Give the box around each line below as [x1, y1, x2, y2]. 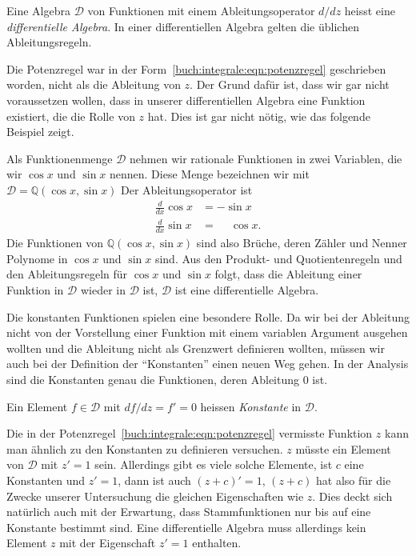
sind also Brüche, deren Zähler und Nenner [196, 234, 407, 251]
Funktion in [6, 282, 64, 298]
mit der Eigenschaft [59, 534, 156, 551]
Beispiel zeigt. [6, 123, 74, 140]
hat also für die [316, 472, 391, 488]
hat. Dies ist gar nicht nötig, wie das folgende [147, 107, 370, 124]
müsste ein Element [295, 440, 391, 457]
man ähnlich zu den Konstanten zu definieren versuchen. [6, 440, 283, 457]
